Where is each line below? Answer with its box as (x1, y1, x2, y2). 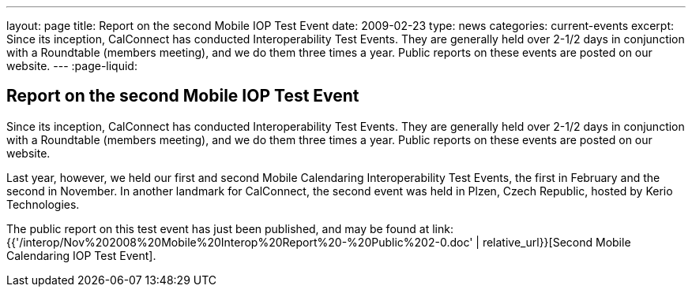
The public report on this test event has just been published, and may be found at (6, 221, 430, 236)
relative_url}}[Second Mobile (482, 235, 631, 249)
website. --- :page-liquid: (6, 59, 137, 72)
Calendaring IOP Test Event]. (6, 248, 156, 262)
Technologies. (6, 197, 80, 211)
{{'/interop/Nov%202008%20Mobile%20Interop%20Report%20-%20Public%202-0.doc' (6, 235, 473, 249)
